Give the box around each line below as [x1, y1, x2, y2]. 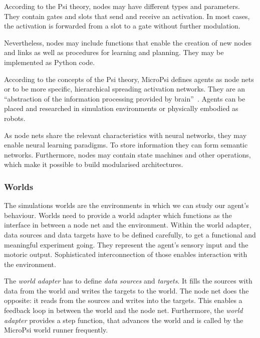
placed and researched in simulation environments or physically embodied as [4, 103, 238, 113]
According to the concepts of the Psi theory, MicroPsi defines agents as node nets [4, 73, 254, 84]
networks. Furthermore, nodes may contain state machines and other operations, [4, 149, 251, 159]
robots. [4, 112, 26, 123]
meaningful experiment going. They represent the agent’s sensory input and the [4, 239, 248, 249]
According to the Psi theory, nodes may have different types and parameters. [4, 1, 240, 11]
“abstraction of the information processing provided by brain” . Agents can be [4, 93, 245, 103]
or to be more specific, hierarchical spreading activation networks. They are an [4, 83, 245, 94]
